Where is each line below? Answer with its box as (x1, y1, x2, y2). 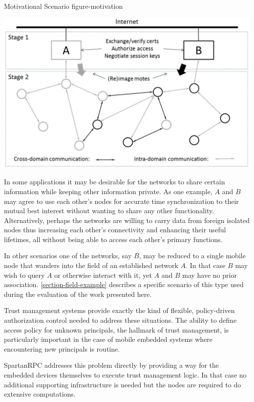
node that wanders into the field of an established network (4, 260, 178, 270)
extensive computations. (4, 389, 76, 399)
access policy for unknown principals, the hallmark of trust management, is (4, 324, 229, 335)
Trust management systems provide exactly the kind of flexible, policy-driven (4, 305, 235, 315)
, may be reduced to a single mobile (139, 250, 246, 261)
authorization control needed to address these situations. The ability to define (4, 315, 237, 325)
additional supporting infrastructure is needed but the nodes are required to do (4, 379, 241, 389)
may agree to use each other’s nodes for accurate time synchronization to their (4, 196, 239, 206)
